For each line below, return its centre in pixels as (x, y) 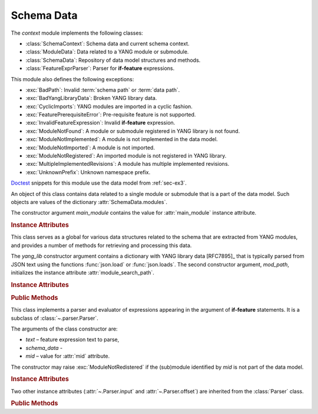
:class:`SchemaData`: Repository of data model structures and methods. (113, 60)
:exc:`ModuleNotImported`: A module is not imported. (90, 148)
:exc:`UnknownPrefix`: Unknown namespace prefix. (88, 172)
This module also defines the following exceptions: (72, 79)
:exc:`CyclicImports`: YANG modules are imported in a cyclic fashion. (109, 106)
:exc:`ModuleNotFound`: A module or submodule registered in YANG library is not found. (133, 131)
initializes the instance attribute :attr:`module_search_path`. (82, 272)
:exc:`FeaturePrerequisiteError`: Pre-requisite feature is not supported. (111, 115)
